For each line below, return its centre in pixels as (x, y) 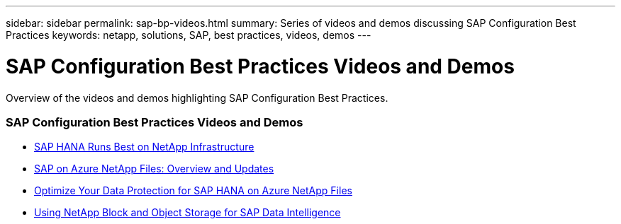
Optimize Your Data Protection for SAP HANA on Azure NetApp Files (193, 191)
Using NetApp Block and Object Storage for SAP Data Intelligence (188, 213)
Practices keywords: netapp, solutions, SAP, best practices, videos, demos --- (189, 35)
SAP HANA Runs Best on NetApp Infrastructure (144, 147)
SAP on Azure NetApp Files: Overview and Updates (154, 169)
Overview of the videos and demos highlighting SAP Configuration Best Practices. (197, 98)
